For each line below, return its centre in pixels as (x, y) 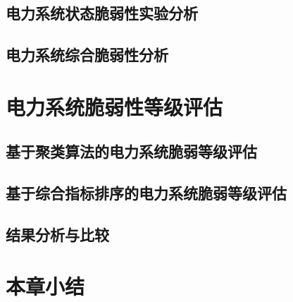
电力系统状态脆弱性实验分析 (102, 13)
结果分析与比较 (57, 234)
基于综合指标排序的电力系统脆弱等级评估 (146, 193)
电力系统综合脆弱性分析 (87, 55)
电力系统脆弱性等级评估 (114, 106)
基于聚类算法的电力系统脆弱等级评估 (131, 151)
